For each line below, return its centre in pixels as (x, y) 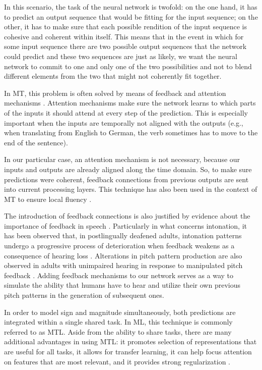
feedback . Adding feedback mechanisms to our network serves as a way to (119, 275)
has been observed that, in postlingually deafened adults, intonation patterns (123, 235)
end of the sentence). (36, 142)
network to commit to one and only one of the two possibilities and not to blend (128, 66)
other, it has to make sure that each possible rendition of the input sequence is (126, 27)
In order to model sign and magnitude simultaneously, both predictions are (120, 312)
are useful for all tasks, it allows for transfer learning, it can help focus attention (128, 351)
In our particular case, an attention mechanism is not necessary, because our (122, 159)
